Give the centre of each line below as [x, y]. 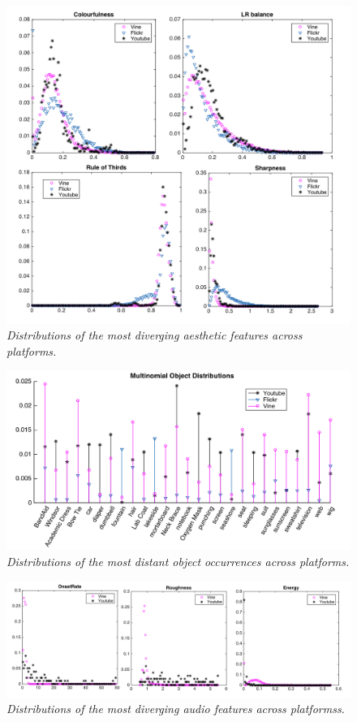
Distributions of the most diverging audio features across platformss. [176, 709]
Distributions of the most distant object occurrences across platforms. [178, 561]
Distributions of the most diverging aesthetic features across [155, 335]
